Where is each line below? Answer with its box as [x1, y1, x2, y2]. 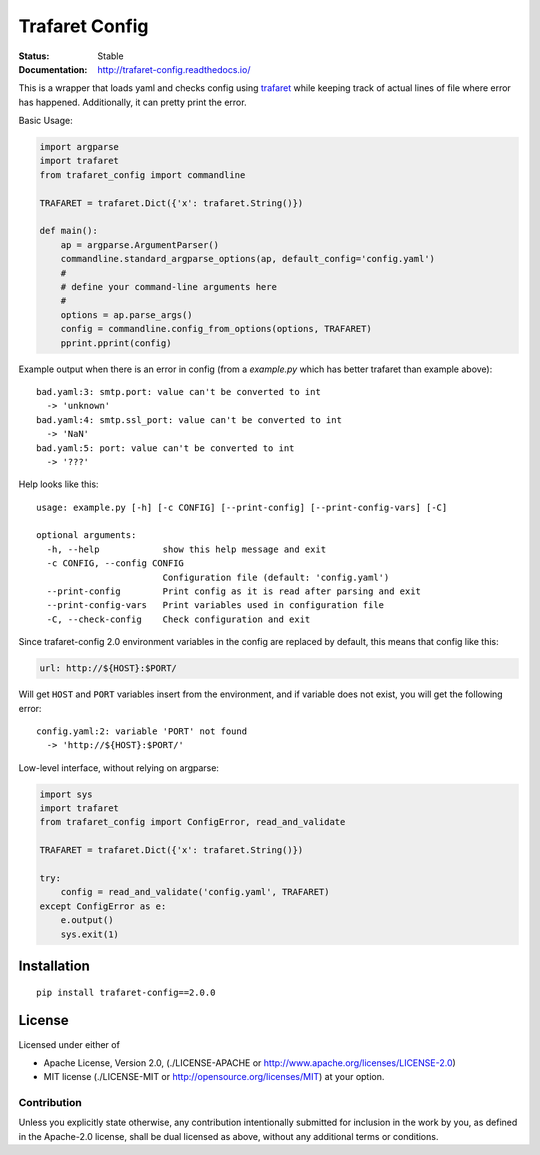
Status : [18, 50, 50, 62]
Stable [97, 50, 124, 62]
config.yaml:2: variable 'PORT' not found [36, 725, 248, 737]
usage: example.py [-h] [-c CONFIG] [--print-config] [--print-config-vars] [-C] [36, 501, 448, 513]
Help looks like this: [18, 478, 99, 490]
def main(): [39, 225, 99, 237]
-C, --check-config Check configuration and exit [46, 613, 311, 625]
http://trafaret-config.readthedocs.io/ [97, 63, 251, 75]
